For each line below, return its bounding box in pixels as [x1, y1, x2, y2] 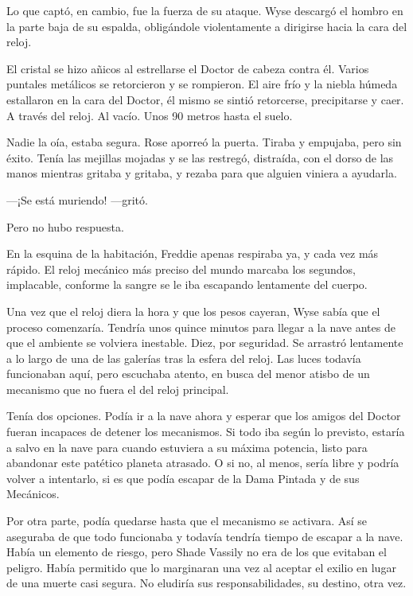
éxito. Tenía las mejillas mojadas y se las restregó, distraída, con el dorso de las [6, 149, 394, 166]
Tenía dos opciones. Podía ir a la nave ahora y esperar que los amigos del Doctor [6, 407, 401, 424]
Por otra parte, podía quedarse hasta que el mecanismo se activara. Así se [6, 512, 368, 529]
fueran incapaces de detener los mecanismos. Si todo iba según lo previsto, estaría [6, 423, 405, 440]
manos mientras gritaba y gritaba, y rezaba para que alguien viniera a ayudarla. [6, 165, 397, 181]
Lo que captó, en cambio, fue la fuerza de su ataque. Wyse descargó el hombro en [6, 2, 403, 18]
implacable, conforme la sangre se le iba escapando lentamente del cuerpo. [6, 276, 368, 293]
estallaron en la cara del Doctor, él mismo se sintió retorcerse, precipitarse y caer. [6, 91, 404, 107]
